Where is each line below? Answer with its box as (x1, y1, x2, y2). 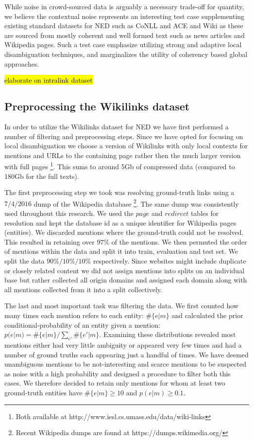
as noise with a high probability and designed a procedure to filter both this (4, 368, 231, 378)
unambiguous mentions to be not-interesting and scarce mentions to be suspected (4, 359, 246, 369)
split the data (4, 255, 45, 265)
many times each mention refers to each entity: (4, 310, 144, 320)
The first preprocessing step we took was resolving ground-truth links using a (4, 187, 235, 197)
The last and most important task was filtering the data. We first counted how (4, 300, 238, 311)
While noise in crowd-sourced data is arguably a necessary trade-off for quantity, (4, 1, 244, 11)
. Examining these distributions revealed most (99, 329, 236, 339)
